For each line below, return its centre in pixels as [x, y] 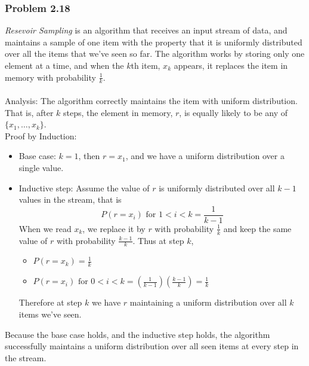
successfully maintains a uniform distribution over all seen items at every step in [152, 346]
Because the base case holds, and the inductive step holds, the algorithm [137, 334]
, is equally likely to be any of [234, 112]
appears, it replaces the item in [231, 65]
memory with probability [50, 77]
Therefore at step [50, 302]
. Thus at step [158, 240]
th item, [146, 65]
